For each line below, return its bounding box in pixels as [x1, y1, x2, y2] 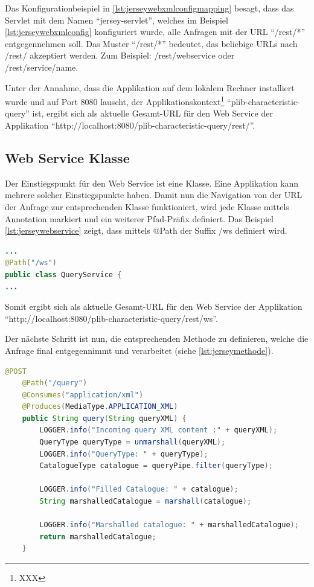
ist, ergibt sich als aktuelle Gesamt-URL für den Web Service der [32, 107, 273, 120]
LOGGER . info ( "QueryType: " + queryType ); [39, 449, 208, 458]
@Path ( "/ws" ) [5, 258, 57, 268]
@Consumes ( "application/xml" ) [22, 390, 144, 399]
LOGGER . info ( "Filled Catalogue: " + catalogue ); [39, 485, 239, 494]
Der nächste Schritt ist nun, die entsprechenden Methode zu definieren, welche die [5, 332, 309, 345]
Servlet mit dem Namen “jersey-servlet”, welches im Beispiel [5, 13, 228, 26]
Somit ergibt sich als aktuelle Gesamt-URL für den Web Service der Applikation [5, 300, 303, 313]
